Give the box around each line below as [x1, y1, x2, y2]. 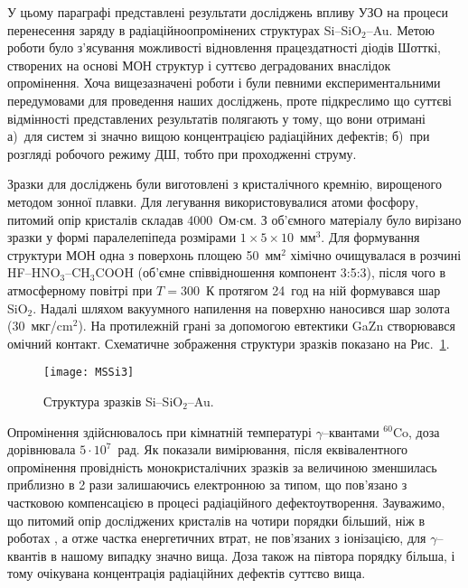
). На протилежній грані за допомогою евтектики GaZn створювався [78, 316, 455, 335]
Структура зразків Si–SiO [43, 391, 183, 410]
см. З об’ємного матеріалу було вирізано [239, 210, 462, 229]
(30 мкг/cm [7, 316, 73, 335]
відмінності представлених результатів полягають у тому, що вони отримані [7, 108, 426, 127]
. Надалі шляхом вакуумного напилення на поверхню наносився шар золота [33, 298, 450, 317]
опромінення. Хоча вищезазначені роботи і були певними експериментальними [7, 73, 441, 92]
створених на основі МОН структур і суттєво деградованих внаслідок [7, 55, 391, 74]
